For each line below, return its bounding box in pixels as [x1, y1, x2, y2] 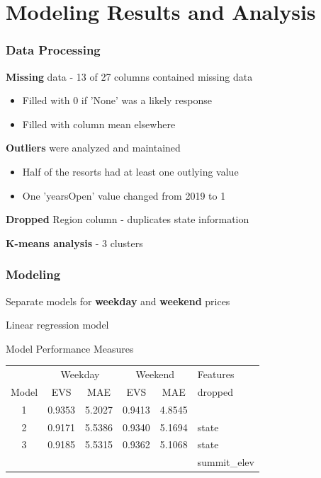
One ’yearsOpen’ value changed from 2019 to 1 [22, 188, 226, 203]
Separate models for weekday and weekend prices [6, 293, 230, 308]
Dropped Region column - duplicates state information [6, 212, 249, 227]
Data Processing [6, 41, 101, 59]
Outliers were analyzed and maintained [6, 140, 181, 155]
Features [197, 367, 235, 382]
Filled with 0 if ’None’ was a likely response [22, 93, 213, 108]
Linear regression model [6, 317, 109, 332]
